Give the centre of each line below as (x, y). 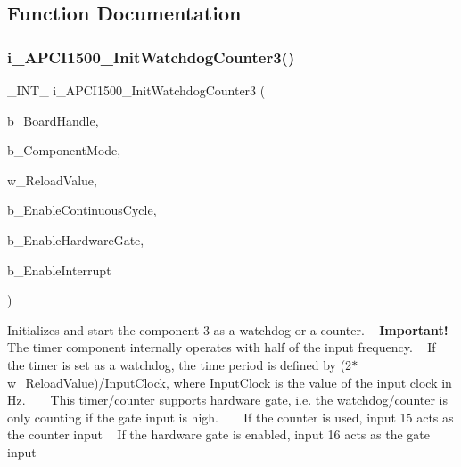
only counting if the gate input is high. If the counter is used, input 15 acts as (230, 417)
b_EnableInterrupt (59, 270)
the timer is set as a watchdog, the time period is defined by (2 (180, 364)
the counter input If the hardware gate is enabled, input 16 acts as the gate (218, 434)
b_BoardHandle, (53, 120)
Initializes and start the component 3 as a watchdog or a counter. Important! (228, 329)
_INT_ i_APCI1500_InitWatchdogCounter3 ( (136, 90)
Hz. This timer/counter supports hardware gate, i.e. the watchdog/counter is (228, 400)
